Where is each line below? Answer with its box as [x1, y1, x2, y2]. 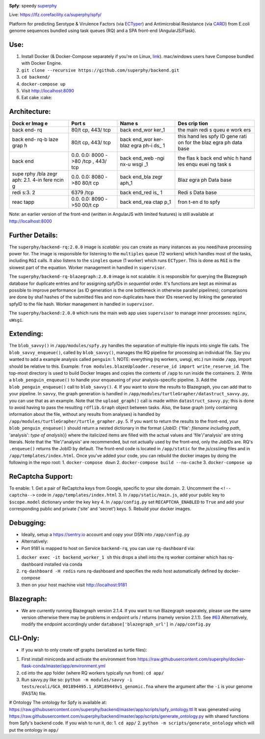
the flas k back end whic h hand [178, 155, 252, 162]
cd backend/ [21, 74, 50, 80]
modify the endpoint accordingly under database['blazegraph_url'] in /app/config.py [21, 621, 211, 627]
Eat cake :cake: [21, 95, 53, 101]
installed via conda [44, 561, 82, 567]
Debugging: [9, 519, 46, 527]
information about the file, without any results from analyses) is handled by [9, 411, 160, 417]
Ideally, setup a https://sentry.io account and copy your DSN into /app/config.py [21, 532, 190, 538]
